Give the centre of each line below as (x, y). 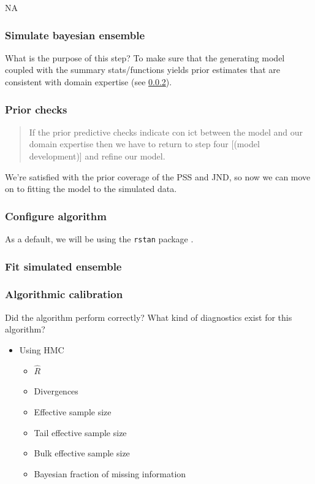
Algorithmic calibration (64, 294)
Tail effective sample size (80, 432)
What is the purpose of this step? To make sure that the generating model (145, 57)
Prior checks (36, 109)
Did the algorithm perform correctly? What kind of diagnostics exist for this (149, 317)
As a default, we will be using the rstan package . (99, 239)
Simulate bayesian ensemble (75, 35)
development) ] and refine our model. (97, 156)
